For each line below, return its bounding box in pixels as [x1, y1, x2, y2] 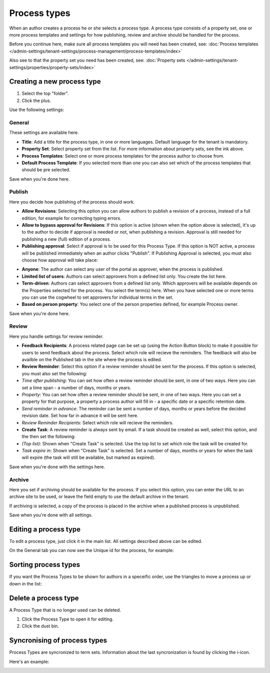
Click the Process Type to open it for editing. [21, 616, 113, 622]
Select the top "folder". [21, 91, 69, 97]
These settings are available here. [9, 130, 79, 136]
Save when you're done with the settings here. [9, 463, 105, 470]
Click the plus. [21, 98, 51, 104]
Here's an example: [9, 658, 49, 664]
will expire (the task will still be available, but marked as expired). [21, 454, 155, 460]
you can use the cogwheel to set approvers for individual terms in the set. [21, 294, 173, 300]
